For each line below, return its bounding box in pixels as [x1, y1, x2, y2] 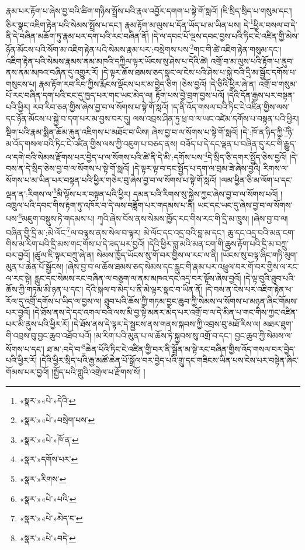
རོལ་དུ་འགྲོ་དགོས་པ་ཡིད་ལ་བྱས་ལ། [6, 294, 102, 307]
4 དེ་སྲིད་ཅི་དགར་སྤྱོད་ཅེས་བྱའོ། [204, 149, 287, 163]
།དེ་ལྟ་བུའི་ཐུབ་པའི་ [244, 271, 296, 284]
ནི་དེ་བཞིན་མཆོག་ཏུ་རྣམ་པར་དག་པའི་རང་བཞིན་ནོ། [6, 29, 149, 42]
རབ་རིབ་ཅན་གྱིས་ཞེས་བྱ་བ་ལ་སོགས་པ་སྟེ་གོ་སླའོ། [33, 101, 169, 113]
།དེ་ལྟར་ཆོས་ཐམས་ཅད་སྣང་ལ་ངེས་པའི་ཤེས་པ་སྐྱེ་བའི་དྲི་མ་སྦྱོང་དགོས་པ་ [101, 66, 297, 78]
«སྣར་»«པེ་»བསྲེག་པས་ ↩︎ [19, 414, 95, 426]
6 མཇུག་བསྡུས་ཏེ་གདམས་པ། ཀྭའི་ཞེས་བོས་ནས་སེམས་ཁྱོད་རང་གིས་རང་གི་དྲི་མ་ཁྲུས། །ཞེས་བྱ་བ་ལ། [18, 211, 288, 225]
